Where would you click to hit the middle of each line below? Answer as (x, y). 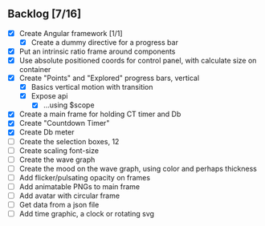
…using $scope (69, 105)
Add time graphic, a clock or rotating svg (86, 214)
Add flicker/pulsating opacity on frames (84, 177)
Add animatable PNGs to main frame (79, 186)
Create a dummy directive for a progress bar (104, 42)
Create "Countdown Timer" (64, 123)
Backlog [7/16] (45, 14)
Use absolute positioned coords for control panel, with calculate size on (138, 61)
